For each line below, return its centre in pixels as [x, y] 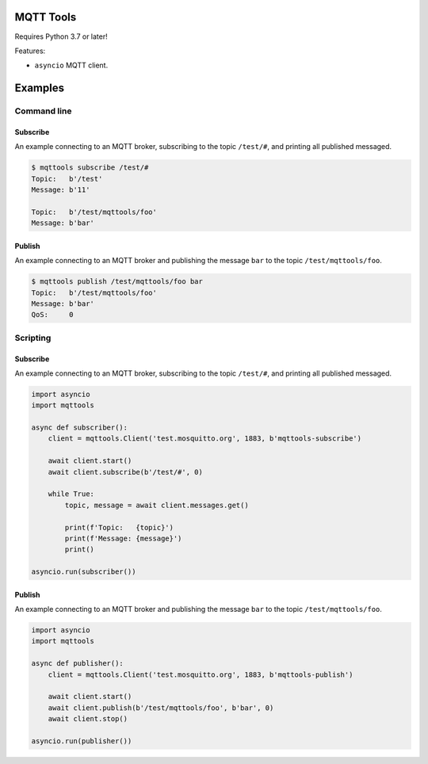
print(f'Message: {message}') [123, 538]
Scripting [33, 338]
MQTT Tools [46, 17]
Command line [43, 111]
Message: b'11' [61, 190]
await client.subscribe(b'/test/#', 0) [126, 472]
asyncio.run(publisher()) [82, 741]
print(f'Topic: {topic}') [119, 527]
